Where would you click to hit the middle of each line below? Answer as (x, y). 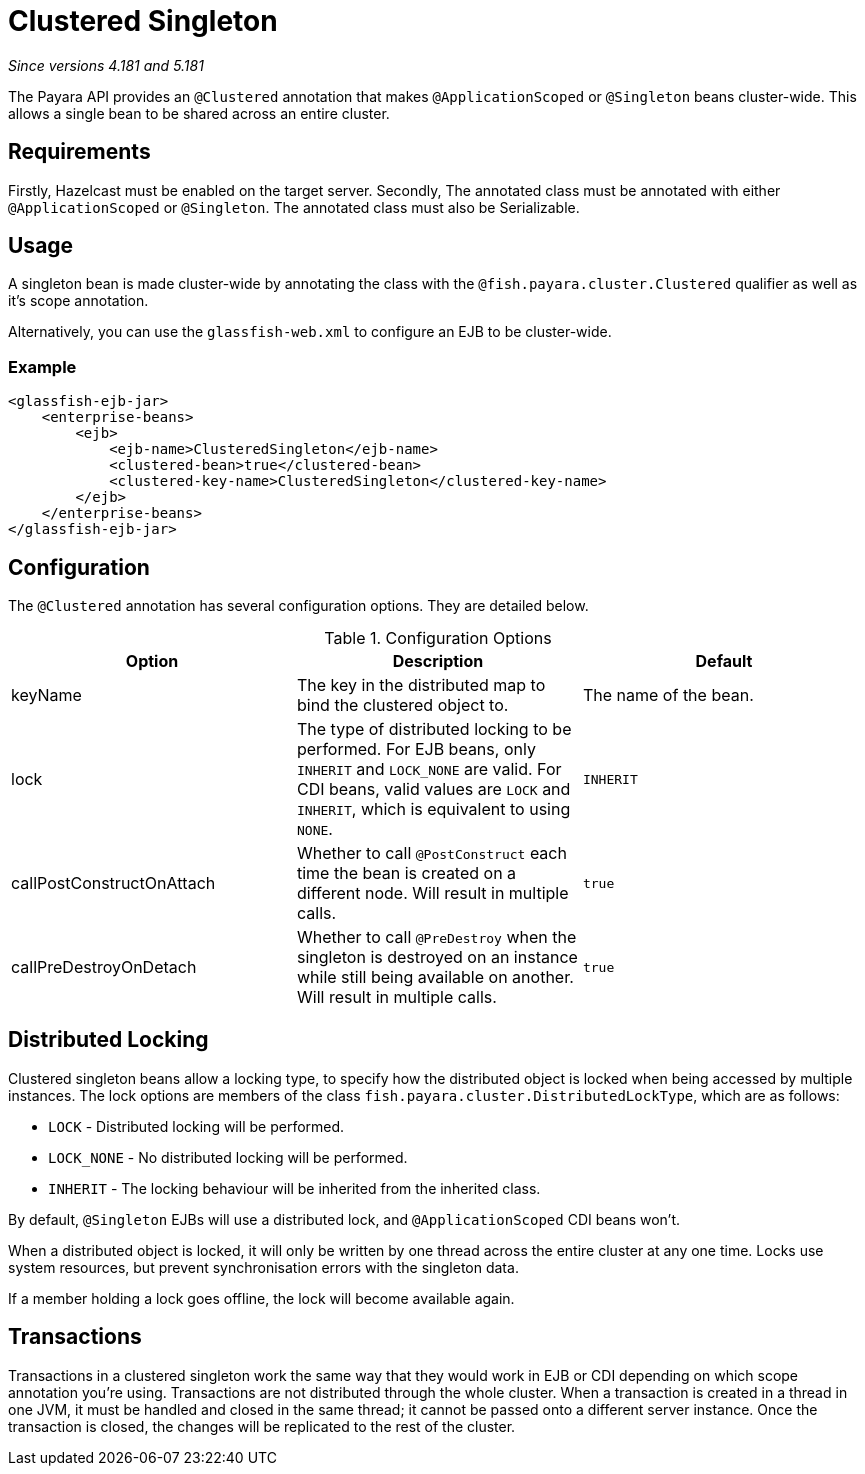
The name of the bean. (668, 695)
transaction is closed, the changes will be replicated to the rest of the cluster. (262, 1426)
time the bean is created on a (406, 873)
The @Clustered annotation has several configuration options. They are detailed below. (298, 606)
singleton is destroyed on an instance (437, 957)
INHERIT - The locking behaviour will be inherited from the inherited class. (294, 1188)
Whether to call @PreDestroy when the (436, 937)
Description (438, 661)
